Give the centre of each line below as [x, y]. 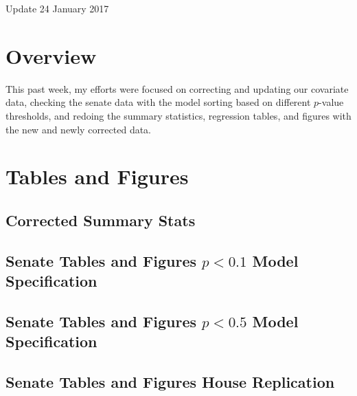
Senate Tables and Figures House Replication [170, 381]
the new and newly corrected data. [79, 129]
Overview [51, 55]
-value [331, 102]
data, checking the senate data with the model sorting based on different [158, 102]
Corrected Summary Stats [101, 220]
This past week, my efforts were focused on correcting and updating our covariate [177, 88]
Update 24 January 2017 [57, 8]
